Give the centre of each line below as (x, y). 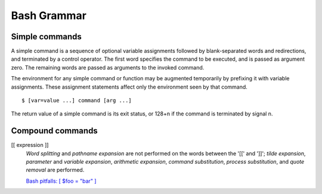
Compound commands (54, 131)
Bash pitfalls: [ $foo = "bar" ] (61, 181)
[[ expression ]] (30, 145)
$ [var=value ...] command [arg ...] (77, 101)
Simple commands (46, 37)
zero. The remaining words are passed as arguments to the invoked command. (108, 67)
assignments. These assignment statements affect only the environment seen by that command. (129, 87)
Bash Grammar (49, 15)
